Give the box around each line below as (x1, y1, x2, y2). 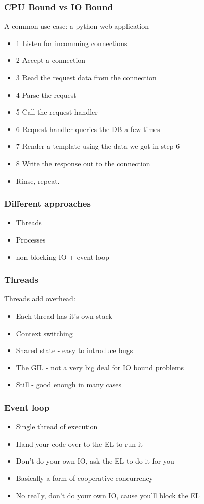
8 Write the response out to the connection (16, 158, 150, 168)
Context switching (16, 327, 73, 338)
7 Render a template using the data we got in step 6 (16, 141, 180, 151)
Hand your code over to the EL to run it (16, 438, 143, 449)
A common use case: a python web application (4, 20, 149, 31)
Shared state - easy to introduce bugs (16, 345, 133, 356)
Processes (16, 234, 46, 245)
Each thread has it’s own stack (16, 310, 112, 321)
